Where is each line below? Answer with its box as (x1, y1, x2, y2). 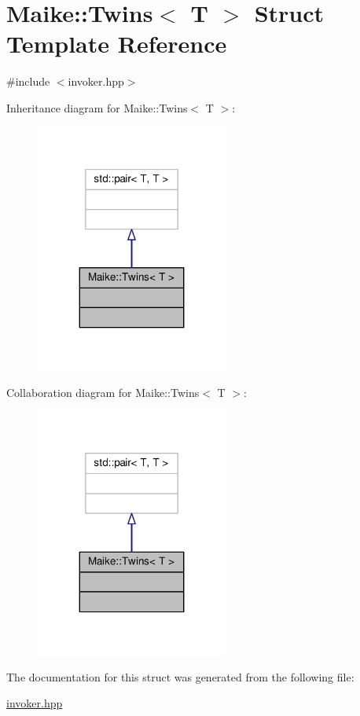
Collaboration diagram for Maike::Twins (6, 384, 200, 400)
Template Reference (6, 28, 227, 60)
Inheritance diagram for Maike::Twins (6, 99, 188, 116)
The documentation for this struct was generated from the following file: (6, 668, 354, 685)
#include (6, 73, 50, 90)
